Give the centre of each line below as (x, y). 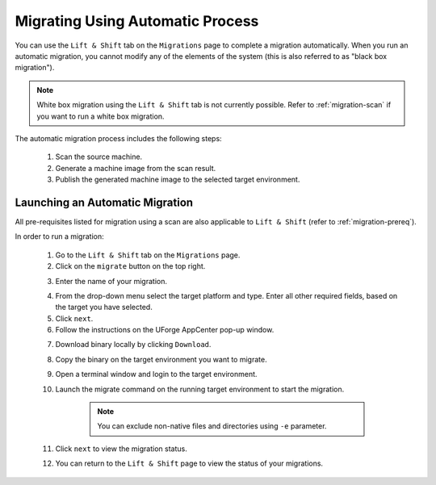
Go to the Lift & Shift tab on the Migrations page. (148, 255)
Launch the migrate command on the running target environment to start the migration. (200, 389)
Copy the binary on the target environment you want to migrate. (161, 359)
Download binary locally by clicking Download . (133, 345)
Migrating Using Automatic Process (137, 21)
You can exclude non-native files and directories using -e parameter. (212, 426)
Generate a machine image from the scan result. (136, 168)
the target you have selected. (104, 307)
